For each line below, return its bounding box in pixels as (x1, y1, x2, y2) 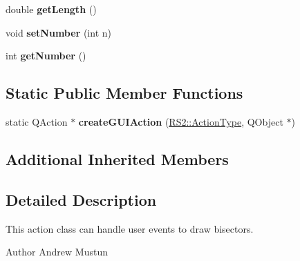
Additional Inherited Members (6, 148, 229, 169)
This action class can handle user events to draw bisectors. (6, 221, 254, 235)
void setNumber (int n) (6, 25, 111, 39)
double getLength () (6, 2, 97, 16)
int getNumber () (6, 48, 86, 63)
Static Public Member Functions (6, 82, 243, 104)
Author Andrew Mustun (6, 244, 108, 259)
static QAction (6, 114, 68, 128)
